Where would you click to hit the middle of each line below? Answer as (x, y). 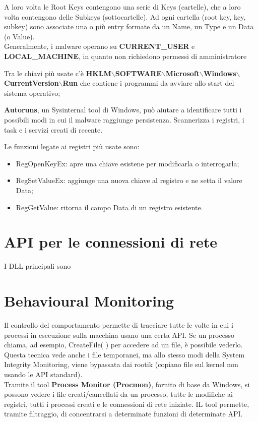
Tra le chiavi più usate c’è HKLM (58, 73)
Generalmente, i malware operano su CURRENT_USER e (100, 46)
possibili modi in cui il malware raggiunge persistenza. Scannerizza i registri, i (124, 119)
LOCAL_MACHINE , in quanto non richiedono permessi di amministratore (125, 56)
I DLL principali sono (38, 266)
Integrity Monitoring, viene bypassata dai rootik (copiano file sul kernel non (121, 364)
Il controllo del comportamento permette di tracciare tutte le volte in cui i (119, 324)
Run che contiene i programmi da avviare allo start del (148, 83)
